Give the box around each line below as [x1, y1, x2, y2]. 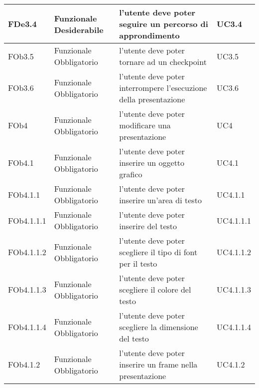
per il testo [119, 258, 157, 269]
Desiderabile [54, 23, 104, 35]
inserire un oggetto [119, 157, 185, 168]
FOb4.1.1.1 [8, 214, 46, 226]
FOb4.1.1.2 [8, 246, 46, 258]
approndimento [119, 29, 180, 41]
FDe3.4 [8, 18, 37, 29]
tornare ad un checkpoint [119, 56, 207, 67]
